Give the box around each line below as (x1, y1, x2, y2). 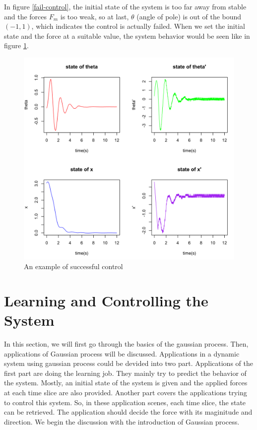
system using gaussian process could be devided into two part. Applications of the (4, 358, 253, 368)
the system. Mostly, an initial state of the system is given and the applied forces (4, 377, 248, 388)
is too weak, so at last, (60, 11, 129, 21)
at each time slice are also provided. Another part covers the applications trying (4, 387, 247, 398)
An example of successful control (24, 261, 123, 272)
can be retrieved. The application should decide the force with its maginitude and (4, 407, 253, 417)
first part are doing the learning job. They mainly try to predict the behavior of (4, 367, 247, 378)
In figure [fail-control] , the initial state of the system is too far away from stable (4, 1, 247, 11)
